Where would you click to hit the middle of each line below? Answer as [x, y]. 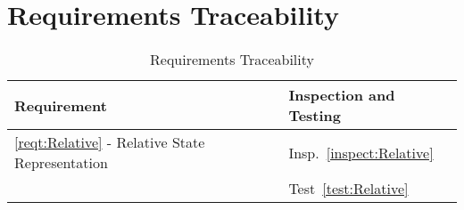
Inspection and [342, 95]
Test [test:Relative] [348, 189]
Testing [315, 116]
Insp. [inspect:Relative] [361, 152]
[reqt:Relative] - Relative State [110, 142]
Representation [61, 163]
